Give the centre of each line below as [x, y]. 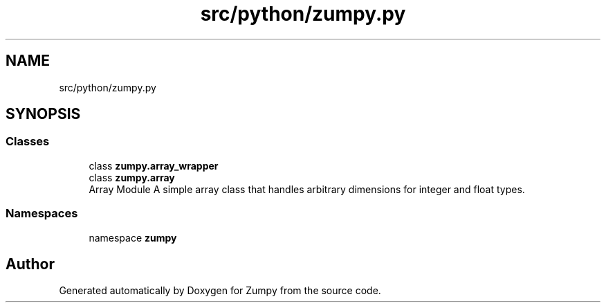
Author [30, 264]
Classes [28, 142]
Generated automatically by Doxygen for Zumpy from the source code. [220, 291]
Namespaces [42, 214]
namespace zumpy [133, 237]
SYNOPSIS [43, 114]
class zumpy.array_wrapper [154, 165]
